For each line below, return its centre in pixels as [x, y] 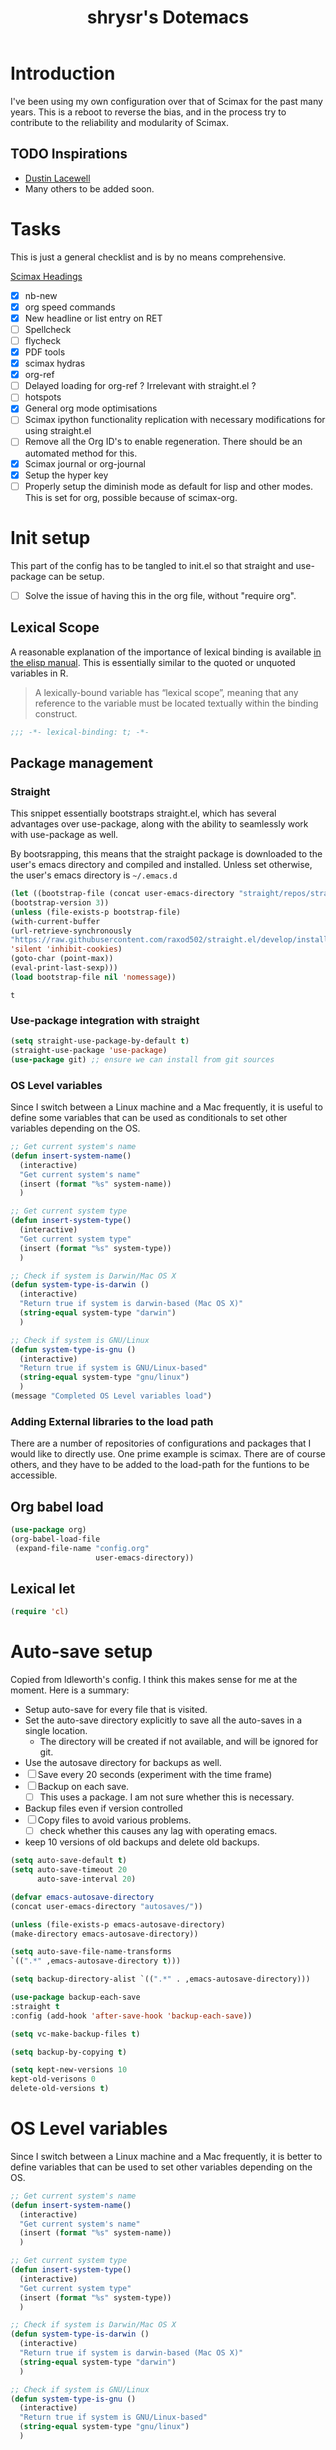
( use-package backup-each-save [75, 1997]
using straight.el [58, 431]
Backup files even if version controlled [103, 1808]
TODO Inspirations [69, 154]
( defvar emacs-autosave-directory [82, 1897]
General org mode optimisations [91, 408]
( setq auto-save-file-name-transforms [91, 1952]
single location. [56, 1731]
